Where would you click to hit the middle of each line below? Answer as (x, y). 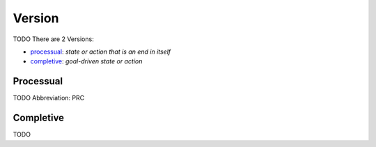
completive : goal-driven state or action (86, 61)
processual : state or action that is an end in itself (101, 52)
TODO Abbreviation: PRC (49, 98)
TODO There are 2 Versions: (53, 39)
